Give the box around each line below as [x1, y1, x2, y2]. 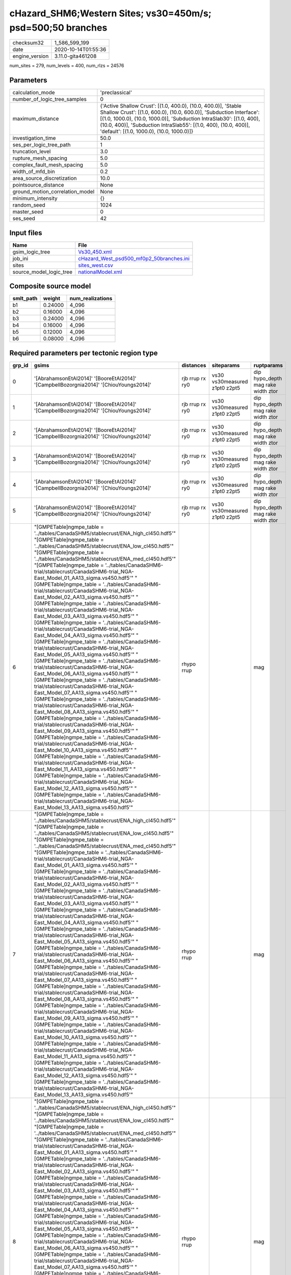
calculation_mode [12, 89, 56, 96]
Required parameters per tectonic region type [9, 348, 158, 357]
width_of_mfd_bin [12, 168, 56, 175]
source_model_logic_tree [12, 268, 72, 275]
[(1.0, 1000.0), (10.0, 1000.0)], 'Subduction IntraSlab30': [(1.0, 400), [100, 115, 260, 122]
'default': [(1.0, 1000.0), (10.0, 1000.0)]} [100, 128, 194, 135]
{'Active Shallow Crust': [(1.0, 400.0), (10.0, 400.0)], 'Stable [100, 103, 242, 110]
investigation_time [12, 135, 56, 142]
